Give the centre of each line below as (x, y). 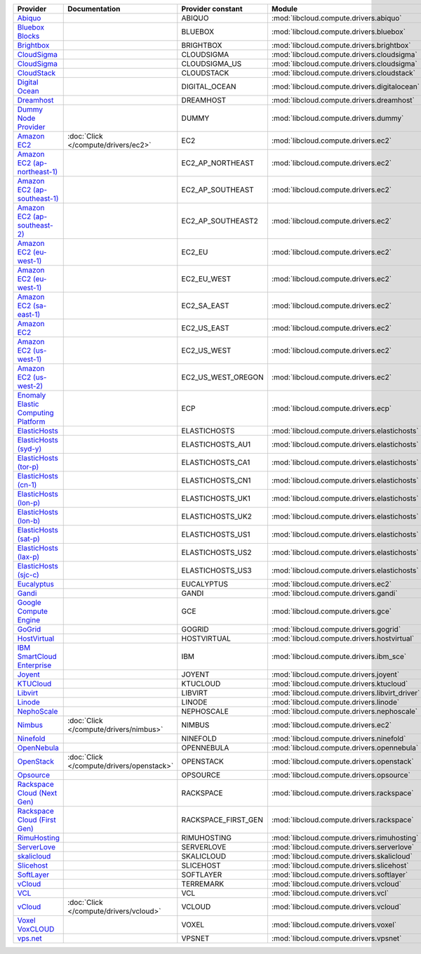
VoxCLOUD (36, 929)
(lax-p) (28, 557)
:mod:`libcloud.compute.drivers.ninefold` (339, 739)
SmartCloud (37, 656)
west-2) (30, 386)
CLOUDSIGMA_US (212, 64)
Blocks (28, 36)
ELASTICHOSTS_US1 (216, 534)
